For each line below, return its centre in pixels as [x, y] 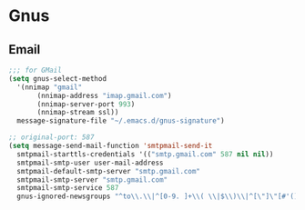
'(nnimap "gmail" [50, 87]
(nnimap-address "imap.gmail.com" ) [104, 95]
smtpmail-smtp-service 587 [68, 188]
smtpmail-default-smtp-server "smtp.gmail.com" [109, 171]
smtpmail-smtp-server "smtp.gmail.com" [92, 180]
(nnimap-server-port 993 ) [86, 104]
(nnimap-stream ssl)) [78, 113]
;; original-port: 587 [51, 137]
